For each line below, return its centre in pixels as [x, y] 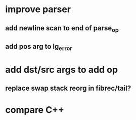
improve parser [38, 9]
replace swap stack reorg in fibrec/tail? [68, 88]
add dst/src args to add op [61, 70]
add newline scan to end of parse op [62, 29]
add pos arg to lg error [39, 47]
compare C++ [35, 110]
